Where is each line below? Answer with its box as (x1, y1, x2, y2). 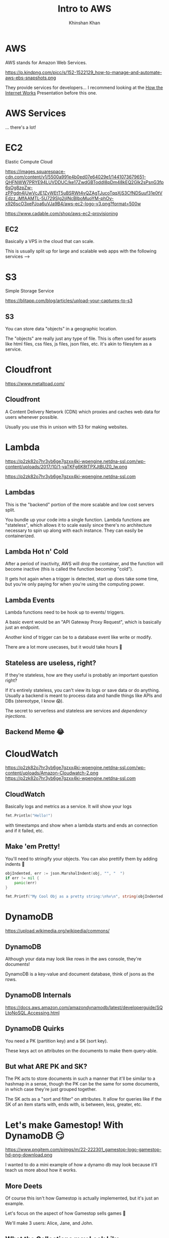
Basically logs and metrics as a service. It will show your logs (5, 804, 132, 810)
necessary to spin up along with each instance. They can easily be (5, 527, 143, 533)
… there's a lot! (5, 124, 36, 130)
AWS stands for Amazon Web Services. (5, 59, 87, 66)
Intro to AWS (57, 3, 112, 15)
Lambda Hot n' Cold (5, 548, 69, 556)
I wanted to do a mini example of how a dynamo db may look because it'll (5, 1162, 157, 1168)
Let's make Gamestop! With (5, 1119, 124, 1130)
